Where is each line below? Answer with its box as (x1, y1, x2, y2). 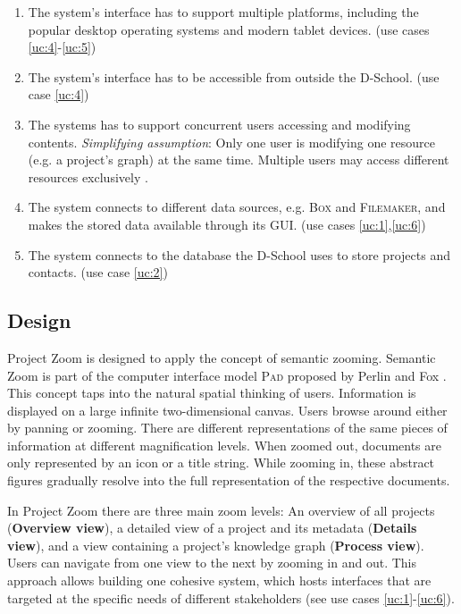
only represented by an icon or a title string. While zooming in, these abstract (7, 453, 435, 472)
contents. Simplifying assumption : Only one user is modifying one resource (28, 132, 435, 151)
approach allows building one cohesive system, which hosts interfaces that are (7, 571, 432, 590)
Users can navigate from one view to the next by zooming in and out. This (7, 553, 417, 572)
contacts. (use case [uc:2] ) (28, 263, 168, 282)
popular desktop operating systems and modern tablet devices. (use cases (28, 20, 430, 38)
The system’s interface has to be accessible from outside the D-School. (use (28, 67, 440, 86)
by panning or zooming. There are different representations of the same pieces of (7, 418, 448, 437)
